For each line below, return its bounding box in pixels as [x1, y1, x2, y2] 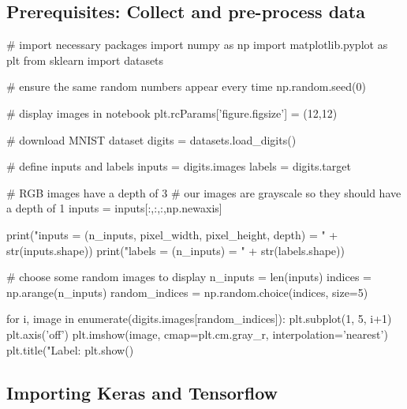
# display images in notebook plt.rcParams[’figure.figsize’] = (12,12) [6, 104, 338, 121]
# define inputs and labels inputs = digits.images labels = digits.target [6, 158, 351, 174]
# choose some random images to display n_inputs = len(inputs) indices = [6, 268, 372, 285]
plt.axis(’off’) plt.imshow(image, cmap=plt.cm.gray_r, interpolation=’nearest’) [6, 325, 388, 342]
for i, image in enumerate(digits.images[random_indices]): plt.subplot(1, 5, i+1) [6, 310, 392, 327]
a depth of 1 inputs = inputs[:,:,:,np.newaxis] [6, 200, 222, 216]
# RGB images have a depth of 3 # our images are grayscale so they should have [6, 184, 401, 201]
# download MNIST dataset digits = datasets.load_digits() [6, 131, 297, 148]
